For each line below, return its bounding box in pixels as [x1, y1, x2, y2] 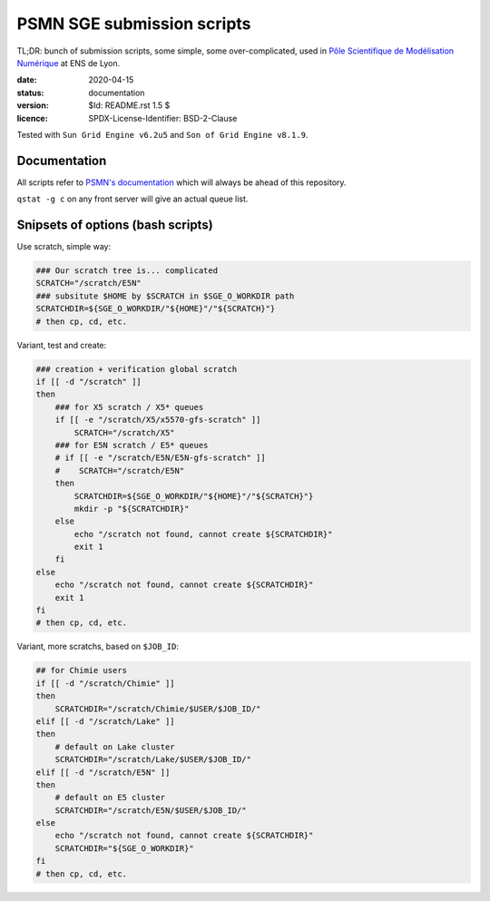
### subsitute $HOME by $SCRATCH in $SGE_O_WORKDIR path [35, 290, 295, 301]
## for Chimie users [35, 665, 127, 676]
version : [16, 100, 49, 111]
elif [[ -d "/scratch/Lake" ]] [35, 716, 176, 726]
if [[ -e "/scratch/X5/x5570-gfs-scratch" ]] [54, 415, 261, 426]
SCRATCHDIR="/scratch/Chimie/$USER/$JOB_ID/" [54, 703, 261, 714]
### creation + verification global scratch [35, 364, 238, 374]
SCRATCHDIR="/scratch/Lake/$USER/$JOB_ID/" [54, 754, 251, 765]
